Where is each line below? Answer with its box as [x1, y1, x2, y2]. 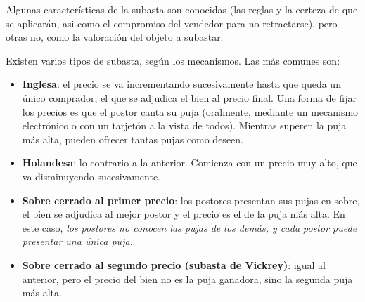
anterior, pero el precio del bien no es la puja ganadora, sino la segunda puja [22, 271, 353, 286]
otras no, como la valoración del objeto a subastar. [6, 29, 224, 44]
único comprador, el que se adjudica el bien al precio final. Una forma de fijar [22, 90, 357, 105]
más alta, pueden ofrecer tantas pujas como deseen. [22, 131, 243, 146]
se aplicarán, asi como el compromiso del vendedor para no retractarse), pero [6, 15, 338, 30]
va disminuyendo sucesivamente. [22, 169, 161, 183]
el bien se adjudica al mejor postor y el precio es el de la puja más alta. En [22, 206, 345, 221]
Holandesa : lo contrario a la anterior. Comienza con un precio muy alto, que [22, 155, 357, 170]
